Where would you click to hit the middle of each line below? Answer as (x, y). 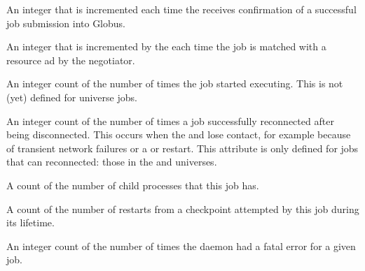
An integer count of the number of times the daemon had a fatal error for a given (181, 246)
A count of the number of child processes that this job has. (133, 185)
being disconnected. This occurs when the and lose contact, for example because (179, 134)
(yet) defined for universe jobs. (72, 97)
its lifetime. (30, 222)
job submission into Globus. (66, 23)
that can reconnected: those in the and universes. (112, 162)
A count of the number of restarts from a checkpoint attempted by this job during (183, 208)
